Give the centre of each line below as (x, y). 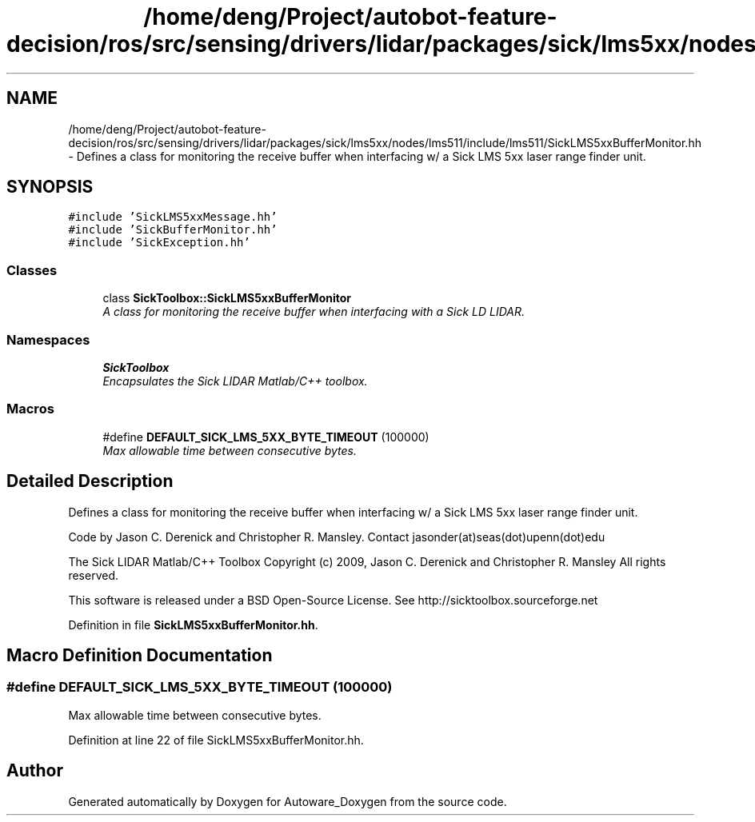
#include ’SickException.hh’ (159, 243)
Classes (32, 270)
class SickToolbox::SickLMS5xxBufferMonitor (227, 298)
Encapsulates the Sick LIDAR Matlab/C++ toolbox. (235, 381)
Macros (30, 409)
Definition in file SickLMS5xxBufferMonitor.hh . (193, 624)
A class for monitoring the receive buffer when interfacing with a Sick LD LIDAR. (314, 312)
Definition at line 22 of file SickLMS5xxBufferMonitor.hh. (216, 740)
